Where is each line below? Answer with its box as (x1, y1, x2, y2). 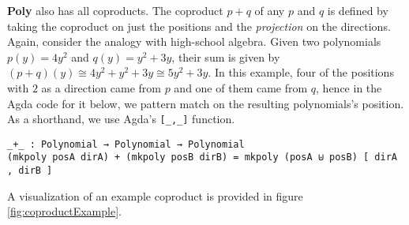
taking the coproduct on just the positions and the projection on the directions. (7, 17, 391, 34)
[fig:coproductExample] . (7, 203, 122, 219)
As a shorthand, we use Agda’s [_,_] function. (7, 111, 235, 127)
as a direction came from (41, 79, 161, 96)
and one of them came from (174, 79, 308, 96)
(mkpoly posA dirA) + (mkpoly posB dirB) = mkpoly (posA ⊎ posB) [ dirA (7, 152, 397, 163)
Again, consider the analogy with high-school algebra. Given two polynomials (7, 33, 381, 50)
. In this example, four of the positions (208, 64, 394, 81)
